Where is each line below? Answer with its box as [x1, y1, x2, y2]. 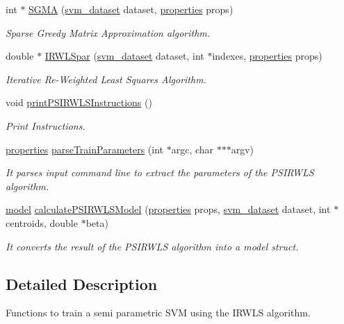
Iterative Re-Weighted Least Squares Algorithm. [6, 71, 206, 86]
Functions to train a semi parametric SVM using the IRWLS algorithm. [6, 305, 311, 320]
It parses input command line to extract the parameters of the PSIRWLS [6, 165, 314, 180]
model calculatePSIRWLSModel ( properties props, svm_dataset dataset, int [6, 202, 331, 216]
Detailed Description [6, 273, 158, 294]
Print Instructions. [6, 118, 85, 133]
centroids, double [6, 215, 78, 230]
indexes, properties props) [212, 49, 322, 63]
